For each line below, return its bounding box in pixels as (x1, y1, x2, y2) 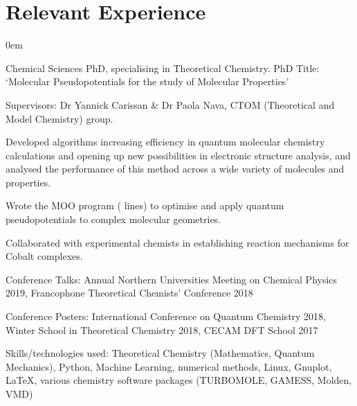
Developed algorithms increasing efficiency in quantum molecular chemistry (6, 134, 325, 149)
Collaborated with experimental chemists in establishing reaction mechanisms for (6, 235, 349, 249)
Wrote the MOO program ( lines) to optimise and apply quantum (6, 198, 284, 213)
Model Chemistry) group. (6, 111, 113, 125)
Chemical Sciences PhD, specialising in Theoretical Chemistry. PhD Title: (6, 60, 320, 75)
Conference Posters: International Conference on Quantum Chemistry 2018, (6, 309, 327, 324)
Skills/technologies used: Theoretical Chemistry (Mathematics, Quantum (6, 346, 315, 360)
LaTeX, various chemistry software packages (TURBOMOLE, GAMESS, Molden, (6, 373, 352, 387)
